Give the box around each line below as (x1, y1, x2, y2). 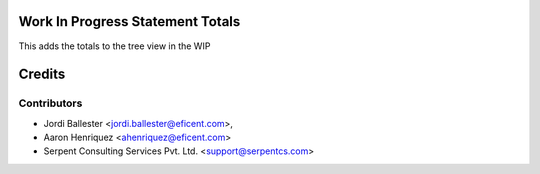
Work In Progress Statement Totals (18, 13, 241, 30)
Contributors (18, 96, 83, 110)
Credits (18, 66, 66, 83)
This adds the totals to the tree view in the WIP (18, 40, 211, 52)
